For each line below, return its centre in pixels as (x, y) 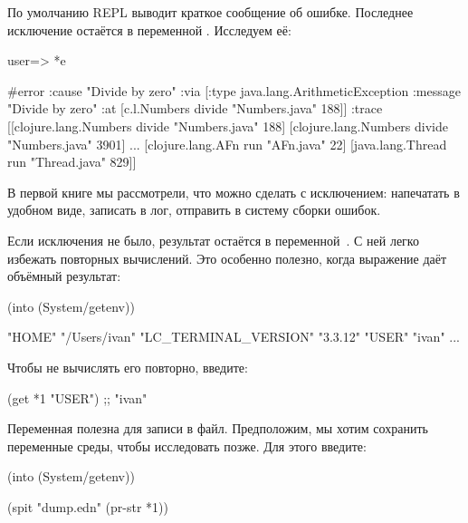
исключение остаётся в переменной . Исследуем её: (149, 29)
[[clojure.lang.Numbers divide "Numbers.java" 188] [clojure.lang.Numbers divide (228, 126)
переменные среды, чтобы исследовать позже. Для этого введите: (187, 446)
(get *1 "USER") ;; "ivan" (77, 397)
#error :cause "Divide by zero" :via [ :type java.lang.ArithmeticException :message (234, 90)
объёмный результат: (64, 276)
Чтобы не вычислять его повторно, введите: (128, 367)
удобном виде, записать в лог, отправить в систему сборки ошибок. (194, 210)
